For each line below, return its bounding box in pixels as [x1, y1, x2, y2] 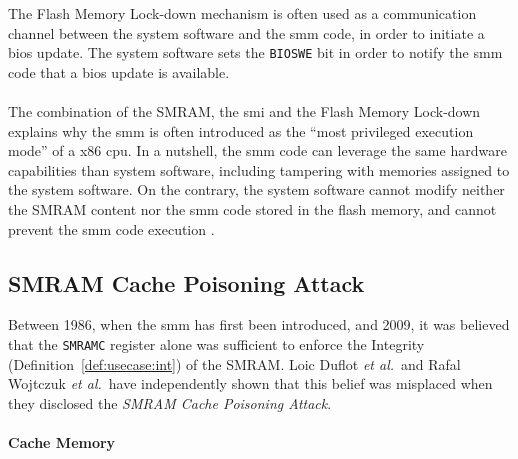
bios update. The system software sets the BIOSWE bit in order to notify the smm [8, 42, 503, 63]
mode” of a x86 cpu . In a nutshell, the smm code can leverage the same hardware [8, 140, 507, 161]
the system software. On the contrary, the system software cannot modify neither [8, 179, 505, 200]
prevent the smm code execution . [8, 218, 215, 239]
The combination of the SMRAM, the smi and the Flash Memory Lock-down [8, 101, 481, 122]
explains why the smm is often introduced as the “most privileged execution [8, 120, 474, 141]
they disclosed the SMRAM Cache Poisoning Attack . [8, 392, 332, 413]
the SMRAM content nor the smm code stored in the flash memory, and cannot [8, 199, 497, 219]
